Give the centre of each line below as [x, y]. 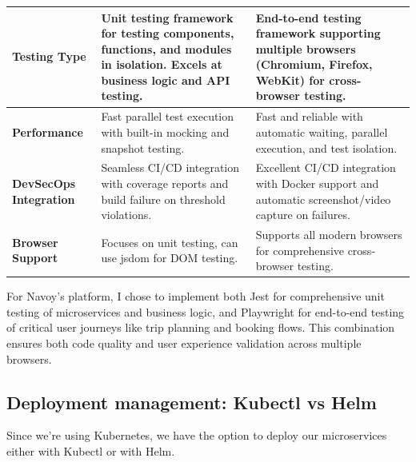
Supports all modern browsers [329, 234]
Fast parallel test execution [168, 116]
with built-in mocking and [165, 131]
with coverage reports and [165, 183]
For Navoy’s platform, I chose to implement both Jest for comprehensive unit [196, 296]
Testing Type [49, 56]
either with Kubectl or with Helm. [91, 451]
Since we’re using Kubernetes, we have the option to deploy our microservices [197, 435]
